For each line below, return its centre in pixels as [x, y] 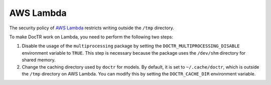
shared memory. [39, 60]
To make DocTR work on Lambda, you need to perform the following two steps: [91, 37]
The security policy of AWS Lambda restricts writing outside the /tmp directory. [92, 28]
